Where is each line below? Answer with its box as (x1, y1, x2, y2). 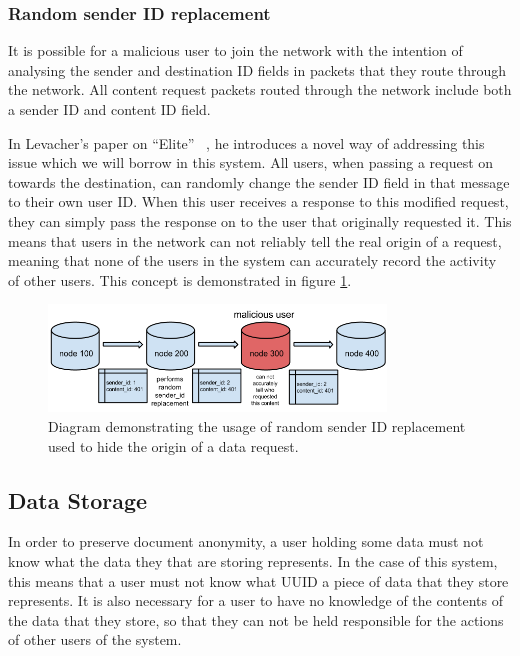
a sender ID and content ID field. (8, 99, 211, 119)
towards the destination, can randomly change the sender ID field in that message (8, 171, 510, 192)
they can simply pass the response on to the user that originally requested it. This (8, 210, 512, 231)
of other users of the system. (8, 629, 182, 650)
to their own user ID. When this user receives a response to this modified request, (8, 191, 509, 212)
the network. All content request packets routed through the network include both (8, 79, 512, 100)
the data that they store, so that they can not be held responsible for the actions (8, 609, 504, 630)
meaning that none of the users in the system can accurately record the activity (8, 250, 497, 271)
